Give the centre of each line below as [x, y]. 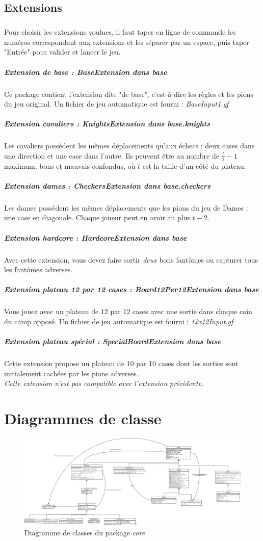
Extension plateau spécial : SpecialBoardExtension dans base [113, 341]
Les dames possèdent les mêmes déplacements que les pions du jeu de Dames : [126, 207]
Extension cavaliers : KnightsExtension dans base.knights [107, 124]
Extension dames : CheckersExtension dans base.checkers [107, 185]
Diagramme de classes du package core [85, 532]
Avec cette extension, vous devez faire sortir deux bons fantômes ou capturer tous [131, 259]
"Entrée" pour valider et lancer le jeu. [62, 52]
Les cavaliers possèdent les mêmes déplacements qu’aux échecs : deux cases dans [129, 146]
